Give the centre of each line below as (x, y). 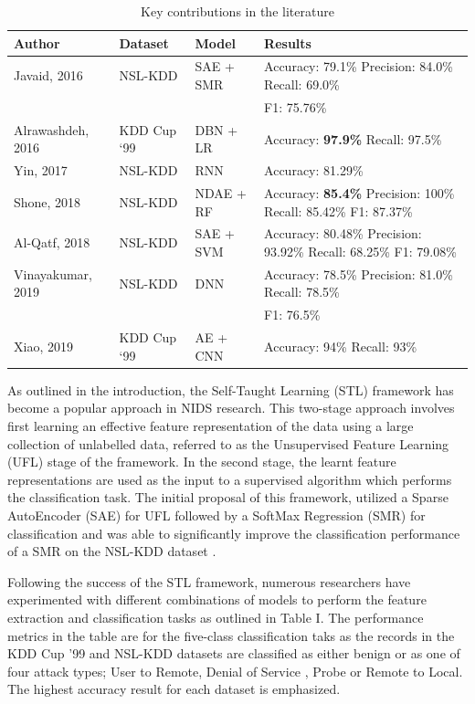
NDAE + (221, 193)
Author (37, 42)
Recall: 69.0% (302, 84)
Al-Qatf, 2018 (52, 242)
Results (288, 42)
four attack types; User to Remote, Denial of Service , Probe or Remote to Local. (235, 671)
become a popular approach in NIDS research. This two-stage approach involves (231, 408)
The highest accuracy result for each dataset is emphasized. (174, 689)
